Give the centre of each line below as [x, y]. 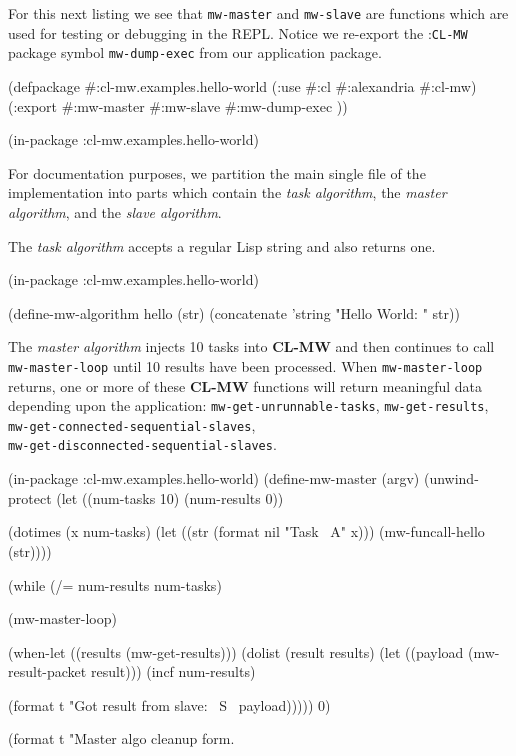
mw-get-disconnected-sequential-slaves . [142, 444]
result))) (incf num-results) [173, 671]
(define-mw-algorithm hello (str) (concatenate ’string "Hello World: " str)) [234, 312]
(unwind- [451, 478]
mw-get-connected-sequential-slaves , [132, 424]
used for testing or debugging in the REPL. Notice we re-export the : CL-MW [238, 32]
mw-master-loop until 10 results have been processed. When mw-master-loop [245, 365]
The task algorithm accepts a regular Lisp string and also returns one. [222, 245]
